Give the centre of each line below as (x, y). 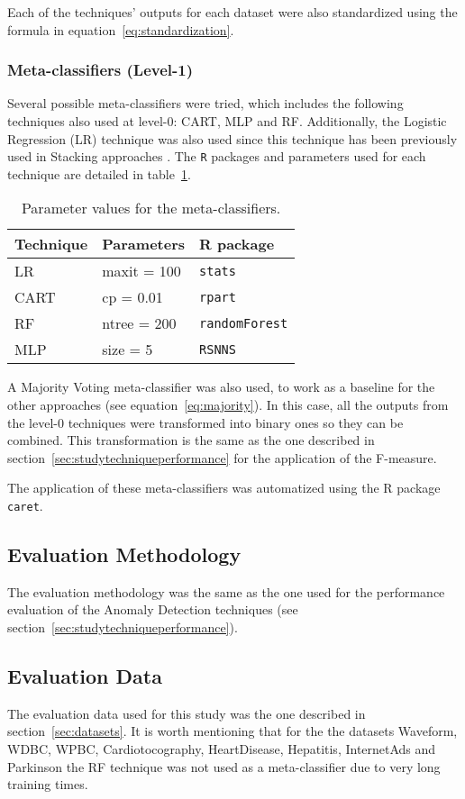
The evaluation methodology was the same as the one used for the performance (226, 591)
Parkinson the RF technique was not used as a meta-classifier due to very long (224, 766)
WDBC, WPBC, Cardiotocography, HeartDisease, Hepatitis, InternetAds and (222, 749)
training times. (48, 784)
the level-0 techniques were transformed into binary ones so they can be (205, 422)
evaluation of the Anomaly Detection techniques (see (153, 609)
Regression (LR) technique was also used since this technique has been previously (232, 138)
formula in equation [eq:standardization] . (121, 29)
